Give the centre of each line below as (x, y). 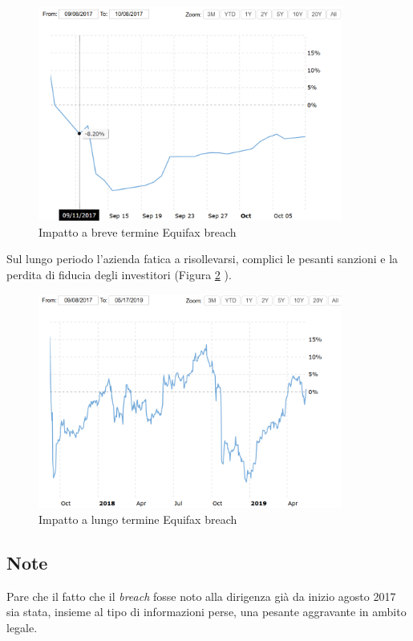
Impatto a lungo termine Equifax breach (138, 519)
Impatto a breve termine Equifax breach (138, 231)
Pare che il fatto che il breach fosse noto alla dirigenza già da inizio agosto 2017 (201, 596)
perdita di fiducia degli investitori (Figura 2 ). (119, 274)
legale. (22, 627)
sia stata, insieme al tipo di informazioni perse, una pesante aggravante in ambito (206, 612)
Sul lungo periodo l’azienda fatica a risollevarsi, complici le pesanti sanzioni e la (202, 259)
